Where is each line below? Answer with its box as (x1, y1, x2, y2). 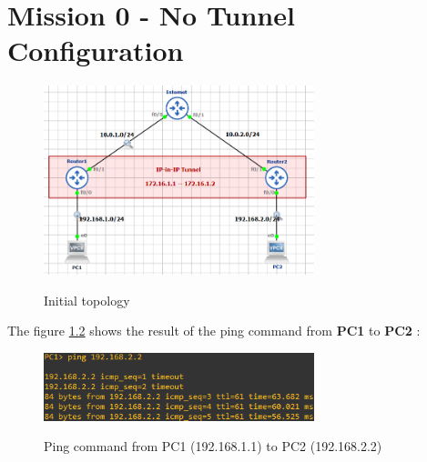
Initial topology (44, 290, 130, 309)
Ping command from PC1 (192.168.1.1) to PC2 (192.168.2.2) (44, 437, 382, 456)
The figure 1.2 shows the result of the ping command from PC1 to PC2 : (7, 321, 421, 340)
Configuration (7, 32, 184, 69)
